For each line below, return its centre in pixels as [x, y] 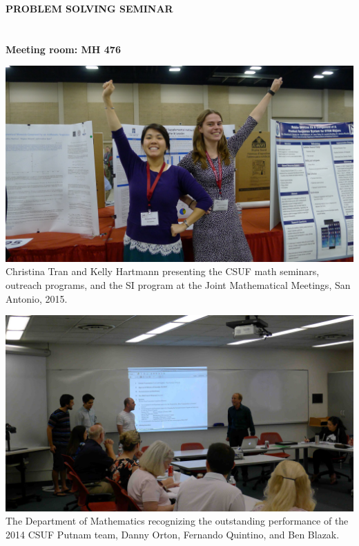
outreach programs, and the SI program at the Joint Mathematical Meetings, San [178, 285]
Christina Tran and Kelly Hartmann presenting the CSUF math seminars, [163, 271]
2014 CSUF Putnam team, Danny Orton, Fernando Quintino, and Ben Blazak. [173, 534]
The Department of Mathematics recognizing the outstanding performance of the [177, 521]
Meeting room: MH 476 [63, 49]
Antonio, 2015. [37, 298]
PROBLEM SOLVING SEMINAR [89, 8]
